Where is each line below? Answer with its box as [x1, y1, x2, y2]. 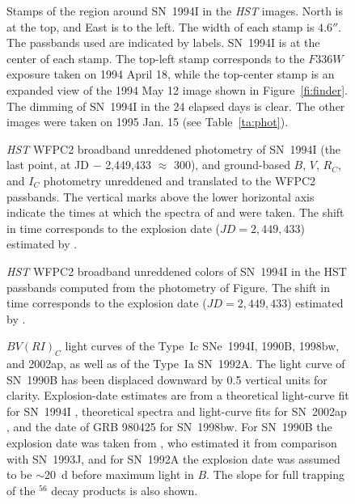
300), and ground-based [173, 156, 290, 173]
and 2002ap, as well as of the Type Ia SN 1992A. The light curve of [6, 355, 345, 372]
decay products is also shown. [51, 481, 198, 498]
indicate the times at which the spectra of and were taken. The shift [6, 204, 344, 221]
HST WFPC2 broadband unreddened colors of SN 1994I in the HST [6, 262, 347, 279]
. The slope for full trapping [206, 466, 344, 483]
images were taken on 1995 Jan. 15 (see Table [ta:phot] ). [6, 113, 289, 130]
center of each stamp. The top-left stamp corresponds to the [6, 49, 305, 66]
